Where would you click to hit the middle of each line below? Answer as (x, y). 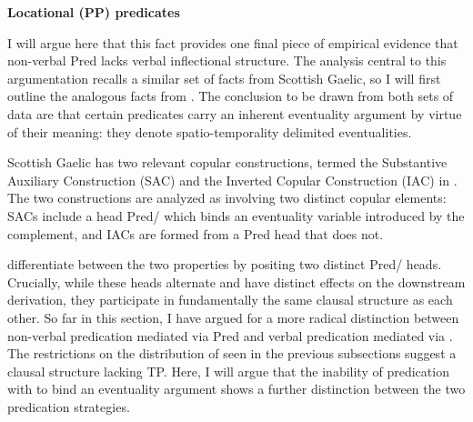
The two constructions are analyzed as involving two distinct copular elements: (227, 198)
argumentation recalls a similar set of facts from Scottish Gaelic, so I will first (224, 78)
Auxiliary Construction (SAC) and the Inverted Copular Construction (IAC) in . (232, 180)
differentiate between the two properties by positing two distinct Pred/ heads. (225, 264)
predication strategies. (69, 406)
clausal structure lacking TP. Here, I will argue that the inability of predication (228, 371)
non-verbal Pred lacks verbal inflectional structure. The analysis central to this (227, 60)
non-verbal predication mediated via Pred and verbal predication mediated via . (230, 335)
